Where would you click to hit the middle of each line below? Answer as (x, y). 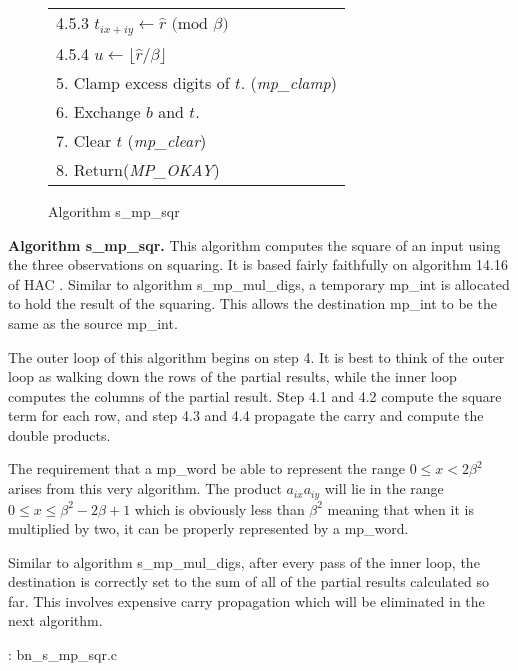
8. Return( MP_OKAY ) (138, 169)
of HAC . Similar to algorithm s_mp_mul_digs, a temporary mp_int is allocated (259, 283)
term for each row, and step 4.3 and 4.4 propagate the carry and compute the (246, 415)
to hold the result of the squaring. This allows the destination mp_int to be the (252, 303)
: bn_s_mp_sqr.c (63, 654)
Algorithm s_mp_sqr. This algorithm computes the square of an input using (254, 244)
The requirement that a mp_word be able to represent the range (206, 468)
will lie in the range (384, 488)
